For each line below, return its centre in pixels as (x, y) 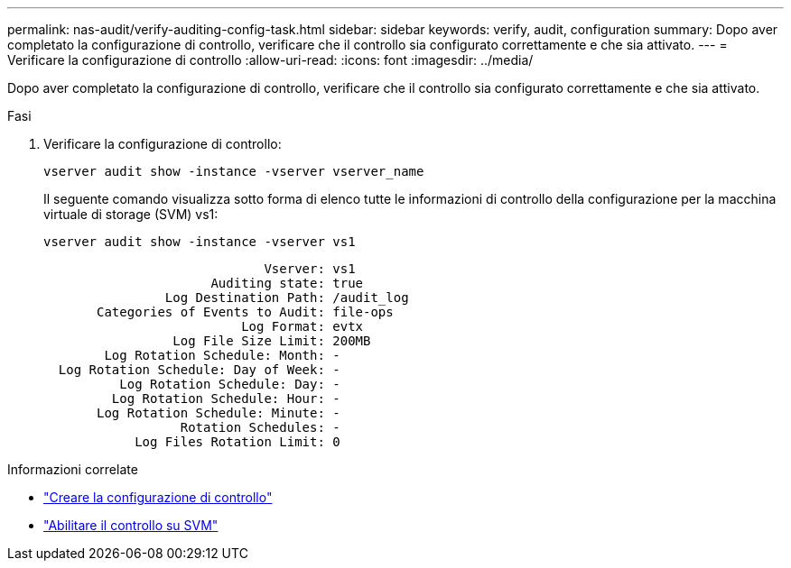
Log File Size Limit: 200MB (272, 341)
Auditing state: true (287, 283)
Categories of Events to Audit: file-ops (245, 312)
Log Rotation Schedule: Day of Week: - (199, 370)
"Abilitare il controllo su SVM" (131, 525)
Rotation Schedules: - (260, 427)
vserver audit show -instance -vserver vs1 (200, 242)
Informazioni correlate (73, 469)
